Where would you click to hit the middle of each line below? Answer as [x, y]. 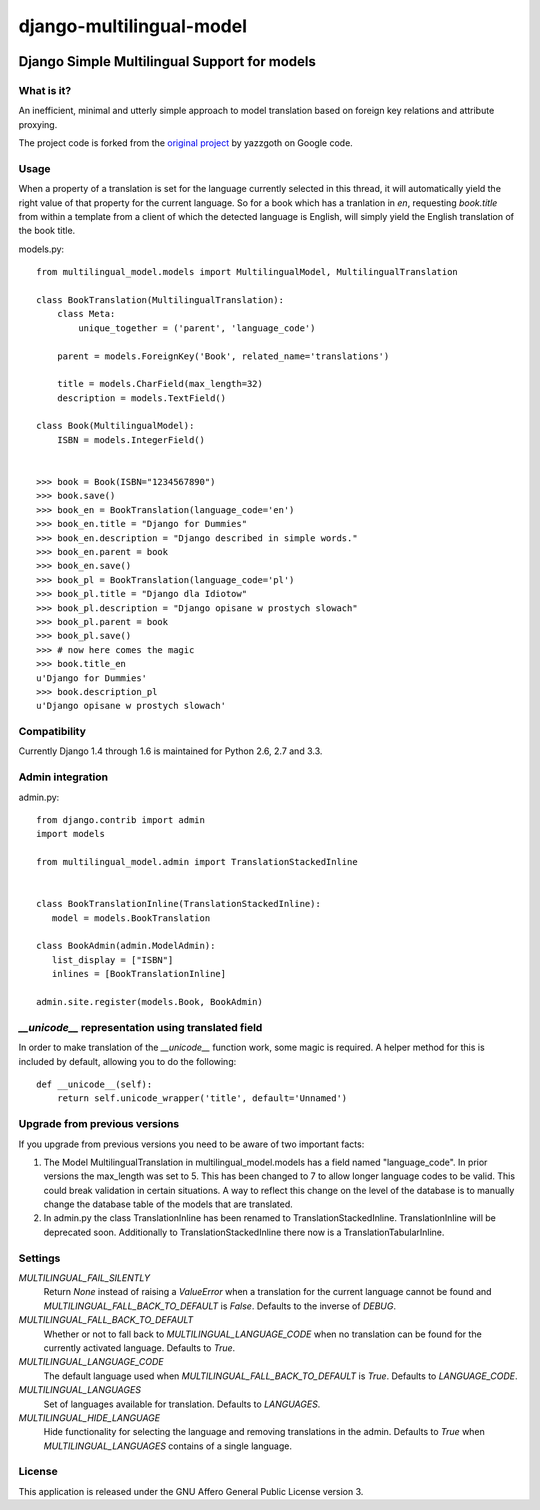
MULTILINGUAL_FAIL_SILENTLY [84, 1277]
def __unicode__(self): [94, 1084]
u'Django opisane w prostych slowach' [131, 706]
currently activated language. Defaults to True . [139, 1347]
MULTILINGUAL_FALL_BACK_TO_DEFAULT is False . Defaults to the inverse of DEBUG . [220, 1306]
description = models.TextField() [141, 398]
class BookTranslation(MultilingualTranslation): [160, 299]
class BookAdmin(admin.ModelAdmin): [126, 946]
